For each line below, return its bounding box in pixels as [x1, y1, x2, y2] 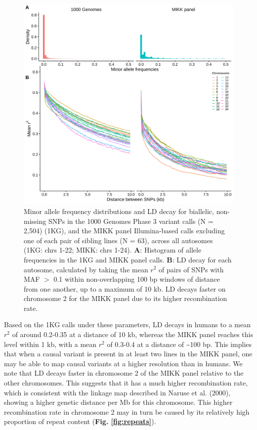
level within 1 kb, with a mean [4, 339, 97, 349]
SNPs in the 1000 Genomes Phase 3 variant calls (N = [48, 215, 214, 226]
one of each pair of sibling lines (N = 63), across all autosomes [24, 235, 213, 245]
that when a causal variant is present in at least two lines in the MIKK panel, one [4, 348, 253, 359]
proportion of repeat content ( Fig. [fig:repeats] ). [4, 416, 156, 427]
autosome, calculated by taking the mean [24, 264, 148, 274]
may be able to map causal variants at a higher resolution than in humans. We [4, 358, 243, 368]
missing [24, 215, 46, 226]
